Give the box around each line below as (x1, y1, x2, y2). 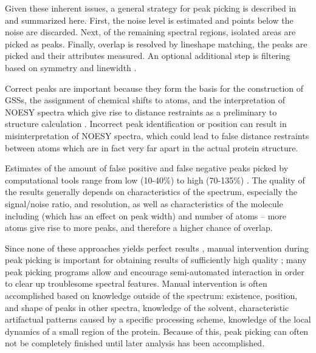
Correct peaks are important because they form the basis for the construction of (5, 81, 304, 94)
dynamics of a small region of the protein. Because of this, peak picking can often (5, 324, 309, 337)
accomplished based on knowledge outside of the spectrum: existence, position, (5, 289, 298, 302)
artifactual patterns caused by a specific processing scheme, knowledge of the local (5, 313, 311, 326)
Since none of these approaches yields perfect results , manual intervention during (5, 241, 309, 254)
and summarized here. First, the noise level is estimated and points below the (5, 13, 294, 26)
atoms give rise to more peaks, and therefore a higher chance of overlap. (5, 221, 273, 234)
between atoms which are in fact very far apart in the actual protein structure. (5, 141, 298, 154)
